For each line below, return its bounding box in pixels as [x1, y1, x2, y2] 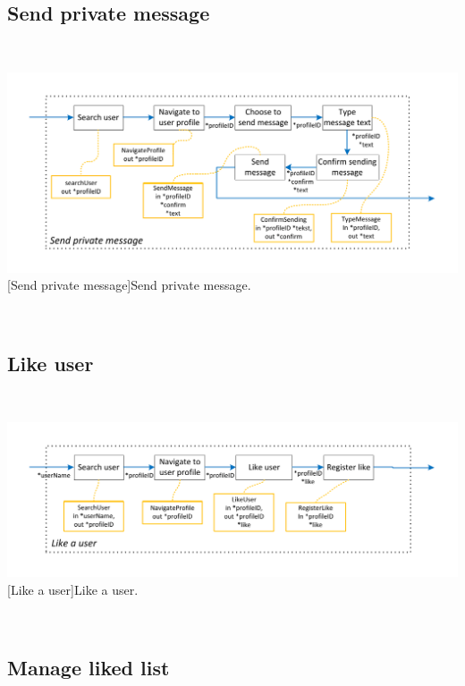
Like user [7, 349, 94, 377]
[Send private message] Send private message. [7, 275, 251, 294]
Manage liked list [7, 654, 170, 682]
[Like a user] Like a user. [7, 580, 139, 598]
